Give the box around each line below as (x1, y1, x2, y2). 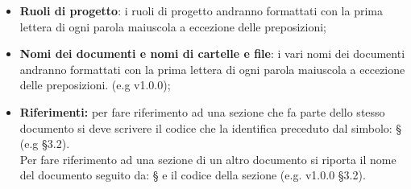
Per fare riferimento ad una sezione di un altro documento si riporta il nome (19, 150, 396, 167)
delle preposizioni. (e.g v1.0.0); (19, 76, 171, 93)
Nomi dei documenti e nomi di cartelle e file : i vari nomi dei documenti (19, 45, 405, 62)
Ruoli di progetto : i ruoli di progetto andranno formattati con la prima (19, 2, 383, 18)
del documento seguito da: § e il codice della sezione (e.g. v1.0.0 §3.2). (19, 166, 366, 183)
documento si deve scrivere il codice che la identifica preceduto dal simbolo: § (19, 119, 402, 136)
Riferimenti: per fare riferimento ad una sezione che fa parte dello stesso (19, 103, 385, 120)
